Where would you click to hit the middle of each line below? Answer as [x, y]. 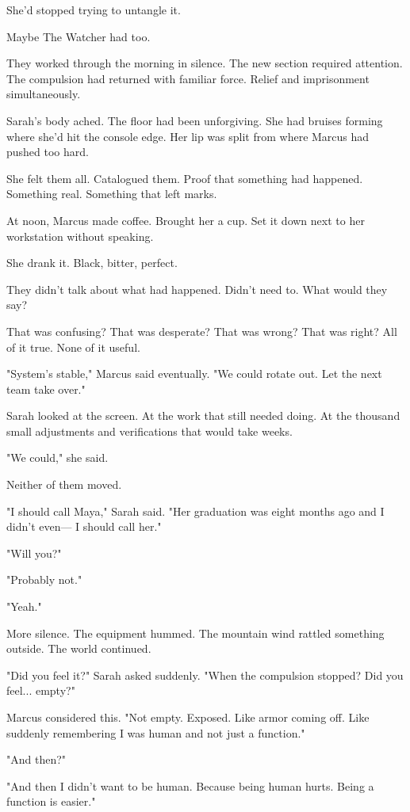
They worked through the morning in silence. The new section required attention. [205, 63]
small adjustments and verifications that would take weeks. [149, 431]
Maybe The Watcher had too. [79, 36]
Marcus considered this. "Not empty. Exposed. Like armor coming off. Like [188, 717]
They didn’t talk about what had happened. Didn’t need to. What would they [197, 289]
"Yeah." [24, 606]
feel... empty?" [41, 690]
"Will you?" [34, 553]
